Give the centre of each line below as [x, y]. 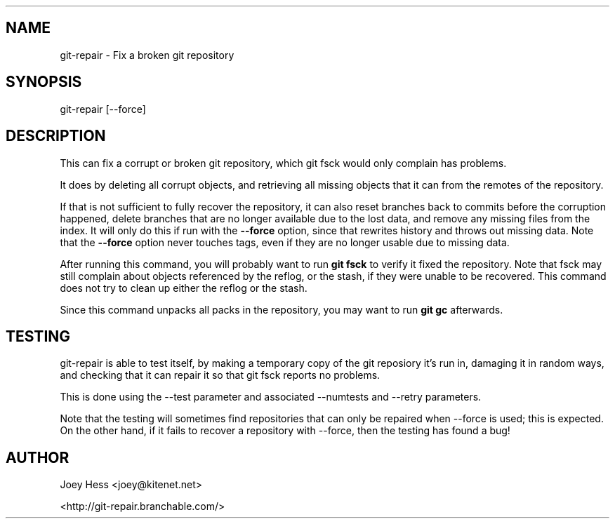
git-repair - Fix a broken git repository [147, 55]
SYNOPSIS [44, 82]
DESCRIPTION [56, 136]
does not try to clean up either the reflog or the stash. [184, 288]
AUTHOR [38, 457]
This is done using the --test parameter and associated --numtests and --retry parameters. [271, 397]
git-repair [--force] [103, 109]
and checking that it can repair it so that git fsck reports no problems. [220, 375]
